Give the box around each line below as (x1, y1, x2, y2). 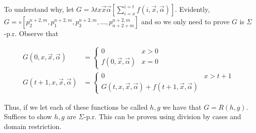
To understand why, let (4, 4, 74, 14)
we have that (163, 101, 202, 112)
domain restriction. (4, 121, 62, 131)
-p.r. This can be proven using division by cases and (84, 111, 241, 122)
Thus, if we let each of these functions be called (4, 101, 148, 112)
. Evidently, (175, 4, 210, 14)
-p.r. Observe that (4, 28, 58, 38)
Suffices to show (4, 111, 52, 122)
